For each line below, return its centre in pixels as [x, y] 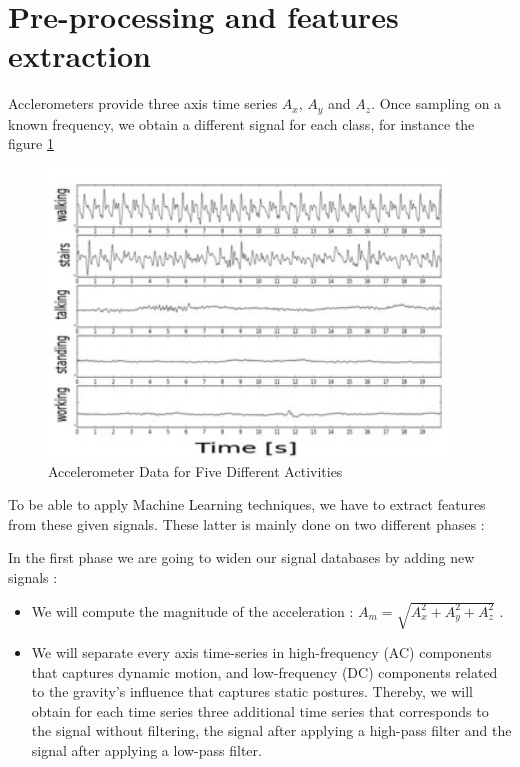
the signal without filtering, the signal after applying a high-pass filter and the [271, 730]
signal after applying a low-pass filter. [146, 750]
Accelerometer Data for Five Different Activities [195, 470]
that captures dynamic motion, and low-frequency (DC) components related [264, 671]
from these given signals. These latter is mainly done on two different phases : [246, 523]
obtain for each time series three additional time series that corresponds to [260, 710]
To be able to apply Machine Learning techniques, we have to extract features [247, 504]
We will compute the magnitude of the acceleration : [192, 610]
